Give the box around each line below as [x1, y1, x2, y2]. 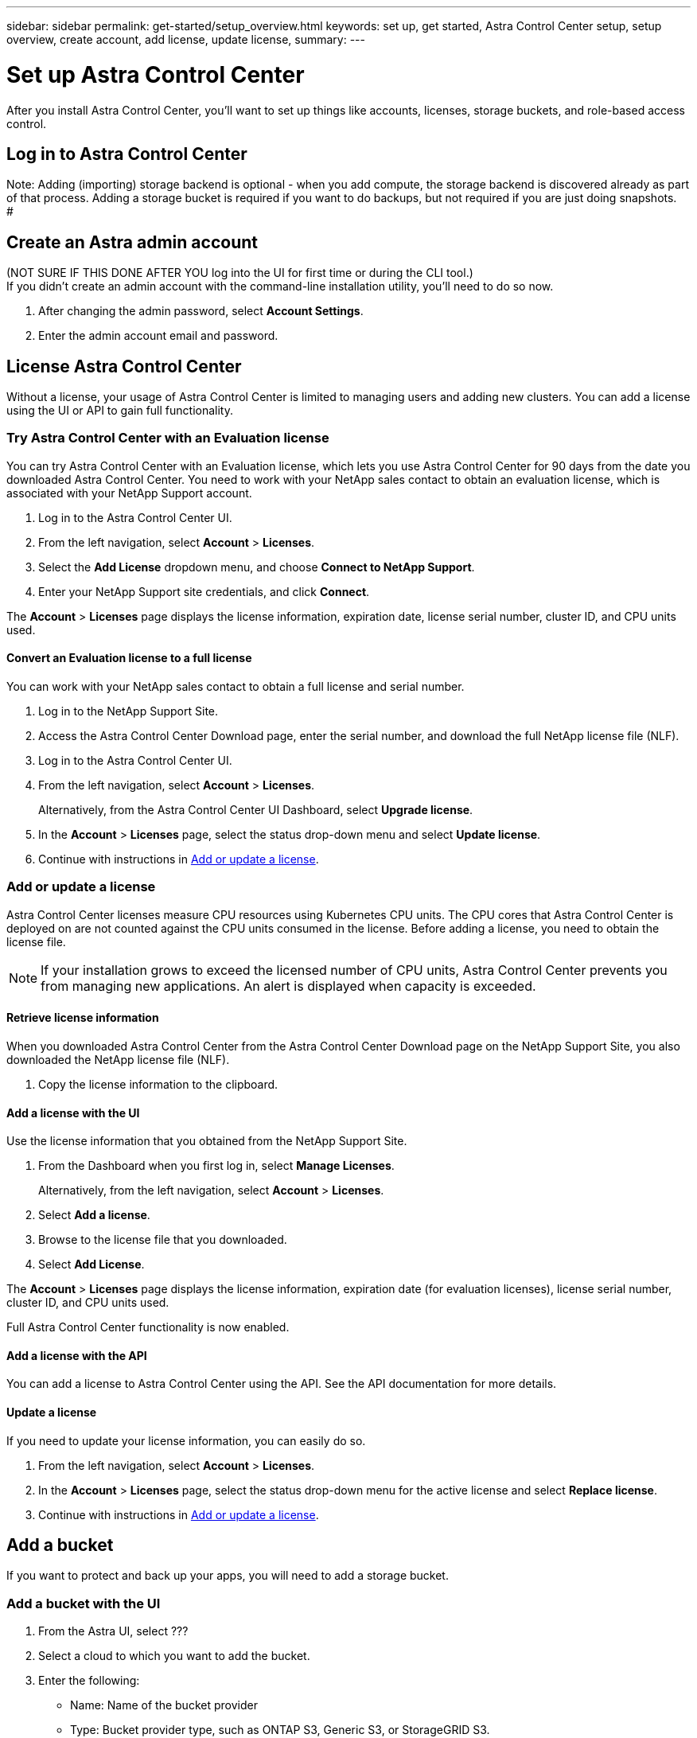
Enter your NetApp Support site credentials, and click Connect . [38, 584, 370, 598]
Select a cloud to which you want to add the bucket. [38, 1649, 310, 1663]
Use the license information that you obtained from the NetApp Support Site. [6, 1134, 407, 1148]
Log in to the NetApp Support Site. [38, 704, 219, 718]
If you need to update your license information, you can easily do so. [6, 1433, 366, 1448]
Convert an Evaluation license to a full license [6, 651, 252, 665]
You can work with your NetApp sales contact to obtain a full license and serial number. [6, 680, 465, 693]
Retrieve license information [6, 1011, 159, 1025]
